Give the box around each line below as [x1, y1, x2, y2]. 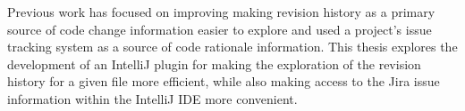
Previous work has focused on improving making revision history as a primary [7, 3, 435, 20]
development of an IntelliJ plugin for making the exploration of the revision [7, 54, 421, 73]
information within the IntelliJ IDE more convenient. [7, 89, 298, 107]
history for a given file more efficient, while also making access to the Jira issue [7, 72, 440, 91]
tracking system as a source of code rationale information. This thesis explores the [7, 37, 458, 56]
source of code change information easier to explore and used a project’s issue [7, 20, 432, 38]
